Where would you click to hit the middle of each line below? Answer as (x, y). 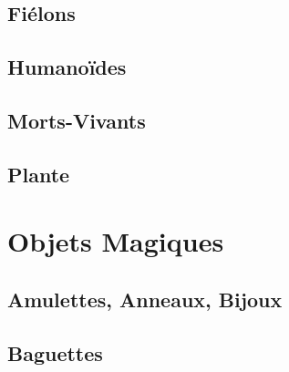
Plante (39, 174)
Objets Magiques (116, 241)
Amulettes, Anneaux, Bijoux (145, 299)
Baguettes (55, 352)
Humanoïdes (67, 67)
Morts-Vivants (77, 120)
